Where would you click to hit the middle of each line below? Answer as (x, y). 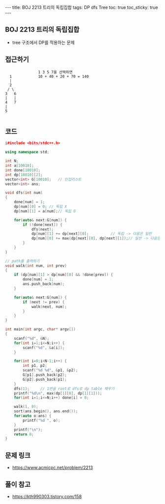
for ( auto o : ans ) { (33, 416)
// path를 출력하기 (22, 261)
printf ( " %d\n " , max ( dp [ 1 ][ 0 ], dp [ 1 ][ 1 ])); (58, 393)
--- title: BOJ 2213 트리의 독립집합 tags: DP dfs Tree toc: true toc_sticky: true (82, 7)
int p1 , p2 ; (35, 366)
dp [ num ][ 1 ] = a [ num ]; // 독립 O (45, 211)
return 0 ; (24, 434)
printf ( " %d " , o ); (41, 420)
